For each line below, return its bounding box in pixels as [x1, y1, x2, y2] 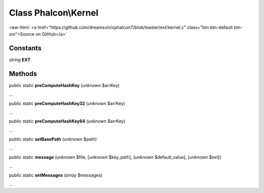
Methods [9, 69, 37, 78]
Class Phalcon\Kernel [9, 7, 99, 18]
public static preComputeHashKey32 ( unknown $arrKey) [9, 100, 126, 106]
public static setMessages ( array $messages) [9, 172, 103, 178]
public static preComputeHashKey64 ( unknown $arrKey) [9, 118, 126, 124]
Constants [9, 44, 42, 52]
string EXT [9, 57, 31, 63]
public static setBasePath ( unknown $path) [9, 136, 97, 142]
